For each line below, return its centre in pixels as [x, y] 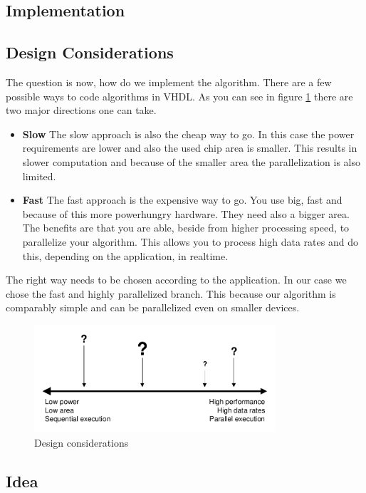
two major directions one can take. [81, 110]
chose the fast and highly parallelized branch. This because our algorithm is [171, 293]
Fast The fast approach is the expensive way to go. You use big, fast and [182, 200]
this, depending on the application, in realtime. [125, 255]
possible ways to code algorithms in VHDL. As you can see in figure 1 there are [179, 96]
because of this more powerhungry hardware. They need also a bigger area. [186, 213]
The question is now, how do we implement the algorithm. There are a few [169, 82]
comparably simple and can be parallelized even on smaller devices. [153, 307]
